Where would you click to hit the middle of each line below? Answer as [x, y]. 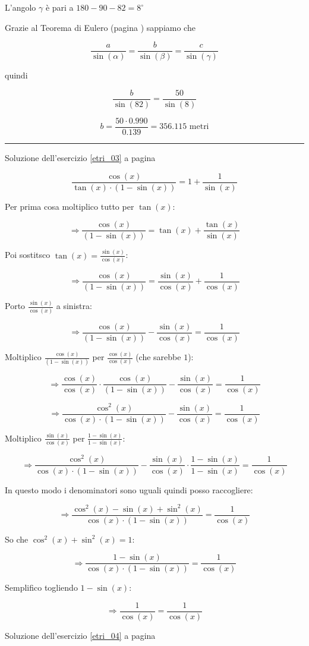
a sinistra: [74, 306]
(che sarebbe [158, 357]
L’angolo [21, 7]
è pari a [59, 7]
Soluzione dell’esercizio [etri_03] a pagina [80, 157]
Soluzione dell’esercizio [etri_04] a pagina [80, 635]
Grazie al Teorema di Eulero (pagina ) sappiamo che [100, 27]
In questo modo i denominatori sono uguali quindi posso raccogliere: [129, 489]
